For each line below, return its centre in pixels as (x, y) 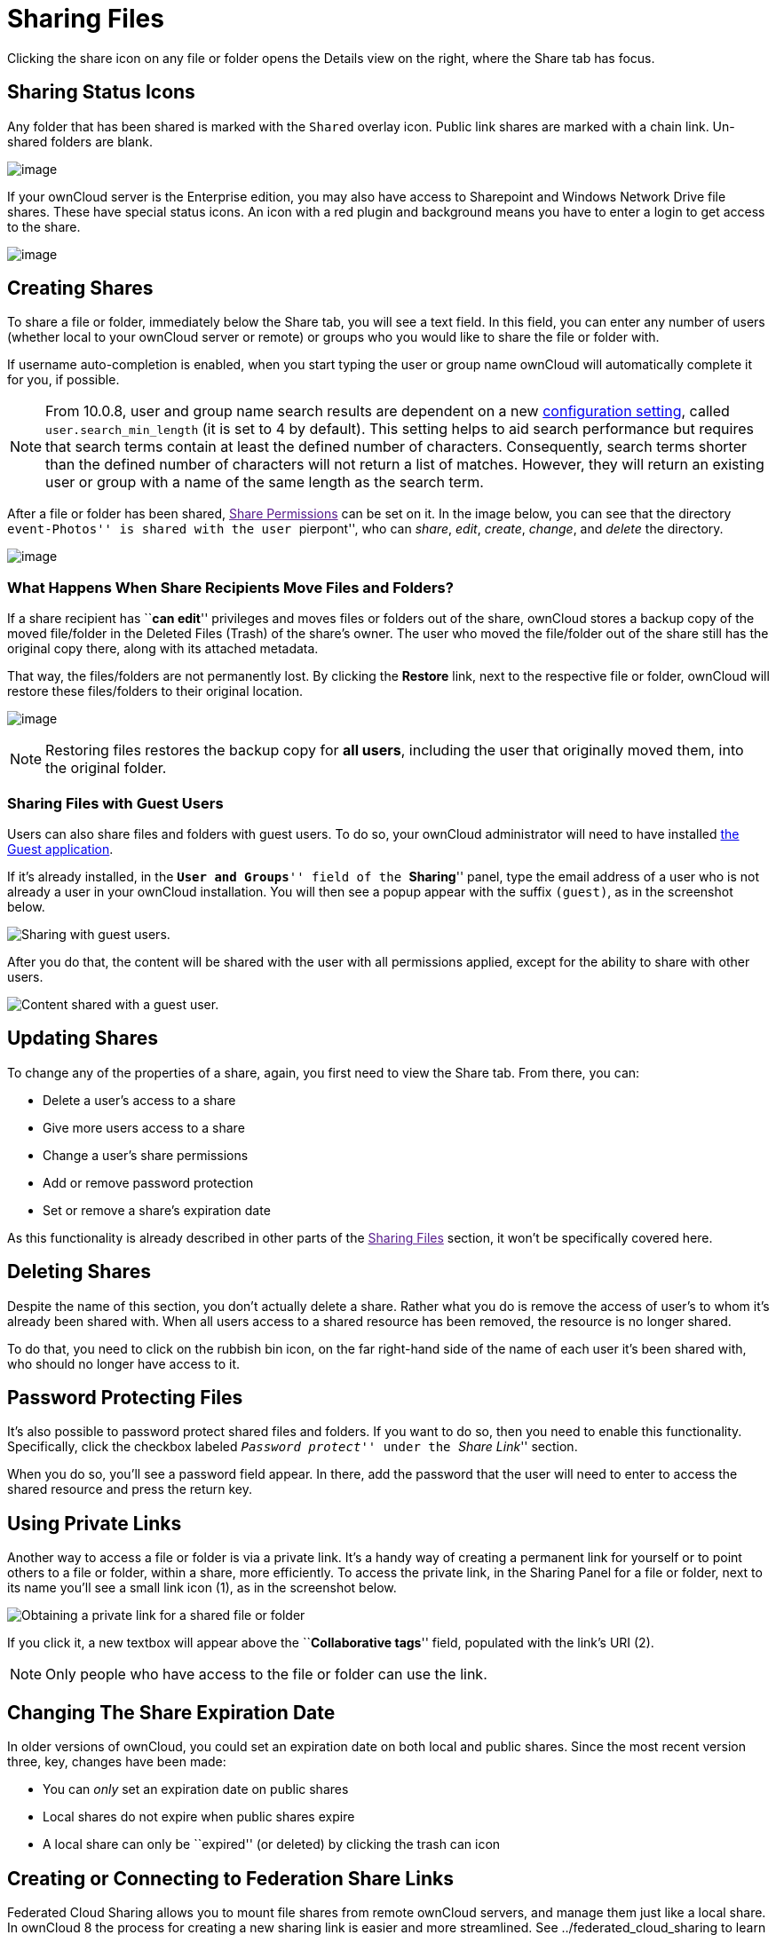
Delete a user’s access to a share (139, 1100)
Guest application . (60, 849)
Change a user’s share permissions (146, 1155)
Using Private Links (95, 1523)
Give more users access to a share (144, 1127)
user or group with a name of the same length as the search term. (265, 482)
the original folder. (106, 768)
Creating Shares (80, 288)
